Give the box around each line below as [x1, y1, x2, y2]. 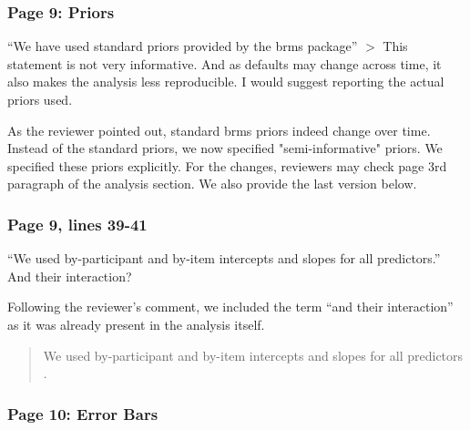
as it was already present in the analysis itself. [7, 314, 265, 333]
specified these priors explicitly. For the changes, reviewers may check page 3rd [7, 156, 447, 175]
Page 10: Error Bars [7, 402, 158, 425]
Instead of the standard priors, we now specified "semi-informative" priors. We [7, 138, 443, 158]
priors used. [7, 90, 73, 108]
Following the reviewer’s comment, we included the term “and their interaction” [7, 297, 454, 316]
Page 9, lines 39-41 [7, 212, 148, 235]
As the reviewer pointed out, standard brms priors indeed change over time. [7, 120, 431, 139]
